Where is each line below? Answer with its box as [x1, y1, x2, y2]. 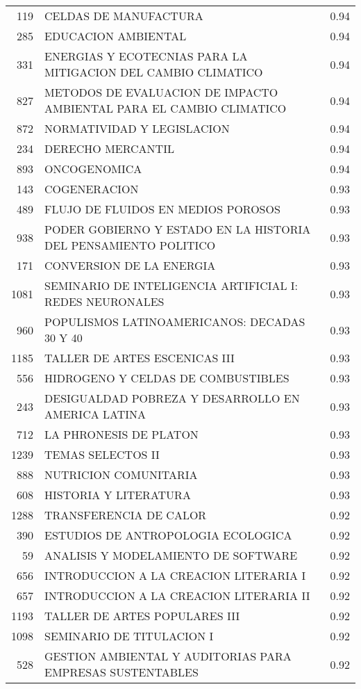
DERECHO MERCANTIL [44, 140, 174, 156]
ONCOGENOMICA [44, 161, 142, 177]
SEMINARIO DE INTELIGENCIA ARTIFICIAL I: [44, 277, 299, 293]
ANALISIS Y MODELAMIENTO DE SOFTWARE [44, 547, 298, 563]
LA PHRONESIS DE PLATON [44, 426, 199, 442]
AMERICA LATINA [44, 406, 146, 422]
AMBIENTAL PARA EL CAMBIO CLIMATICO [44, 100, 287, 116]
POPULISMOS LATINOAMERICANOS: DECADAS [44, 314, 305, 330]
